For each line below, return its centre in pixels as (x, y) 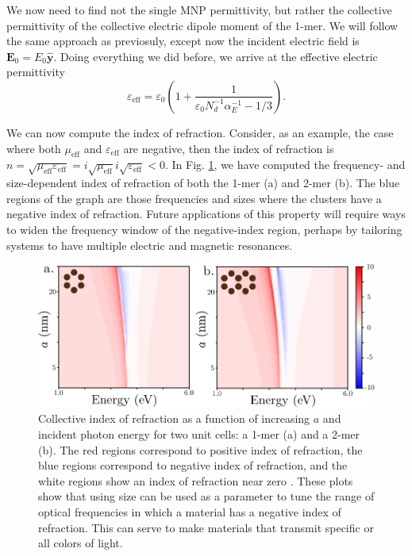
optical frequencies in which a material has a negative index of (190, 511)
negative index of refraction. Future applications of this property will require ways (206, 214)
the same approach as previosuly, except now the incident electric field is (183, 41)
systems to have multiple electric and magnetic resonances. (150, 245)
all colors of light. (81, 543)
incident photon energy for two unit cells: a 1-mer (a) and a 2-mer (199, 433)
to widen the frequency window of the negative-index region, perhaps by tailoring (204, 229)
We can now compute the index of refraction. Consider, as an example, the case (200, 132)
